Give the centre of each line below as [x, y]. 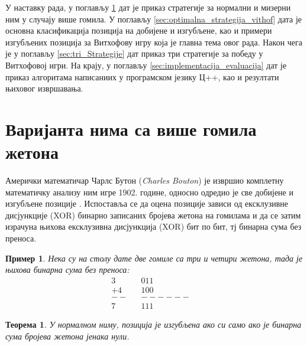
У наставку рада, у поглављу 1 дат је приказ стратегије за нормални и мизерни [148, 7]
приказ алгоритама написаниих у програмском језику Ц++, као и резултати [142, 76]
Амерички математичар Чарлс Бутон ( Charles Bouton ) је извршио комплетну [145, 180]
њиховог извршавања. [44, 88]
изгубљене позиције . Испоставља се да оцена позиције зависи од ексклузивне [147, 203]
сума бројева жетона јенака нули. [67, 336]
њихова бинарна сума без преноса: [67, 270]
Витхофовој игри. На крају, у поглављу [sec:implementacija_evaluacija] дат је [146, 65]
